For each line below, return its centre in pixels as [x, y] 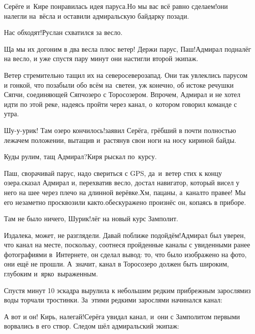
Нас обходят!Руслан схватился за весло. [63, 32]
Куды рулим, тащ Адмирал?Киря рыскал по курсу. [80, 156]
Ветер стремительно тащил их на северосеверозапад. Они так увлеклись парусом [126, 75]
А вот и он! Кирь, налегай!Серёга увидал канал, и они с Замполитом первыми [122, 316]
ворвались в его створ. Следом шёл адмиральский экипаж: [92, 326]
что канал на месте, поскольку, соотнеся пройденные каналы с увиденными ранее [127, 245]
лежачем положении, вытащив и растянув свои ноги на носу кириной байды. [120, 140]
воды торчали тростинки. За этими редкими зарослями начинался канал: [113, 300]
